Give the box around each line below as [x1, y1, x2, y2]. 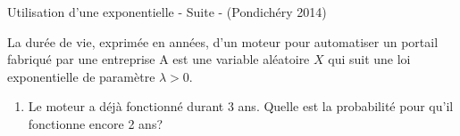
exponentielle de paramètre [7, 67, 155, 85]
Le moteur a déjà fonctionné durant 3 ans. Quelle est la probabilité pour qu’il [28, 97, 454, 116]
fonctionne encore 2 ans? [28, 114, 163, 132]
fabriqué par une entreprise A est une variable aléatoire [7, 50, 310, 68]
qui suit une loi [328, 50, 411, 68]
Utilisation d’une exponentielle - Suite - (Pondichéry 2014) [7, 3, 327, 20]
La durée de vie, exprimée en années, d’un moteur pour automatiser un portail [7, 32, 439, 51]
